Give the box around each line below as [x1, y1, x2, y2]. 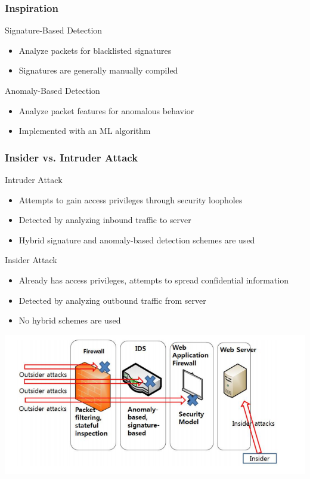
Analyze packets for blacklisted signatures [18, 44, 172, 56]
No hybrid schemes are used [18, 314, 121, 327]
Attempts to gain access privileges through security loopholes [18, 193, 243, 206]
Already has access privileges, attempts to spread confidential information [18, 273, 289, 286]
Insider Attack [5, 254, 57, 266]
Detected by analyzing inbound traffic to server [18, 213, 191, 226]
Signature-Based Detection [5, 24, 103, 36]
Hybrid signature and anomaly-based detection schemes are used [18, 233, 255, 246]
